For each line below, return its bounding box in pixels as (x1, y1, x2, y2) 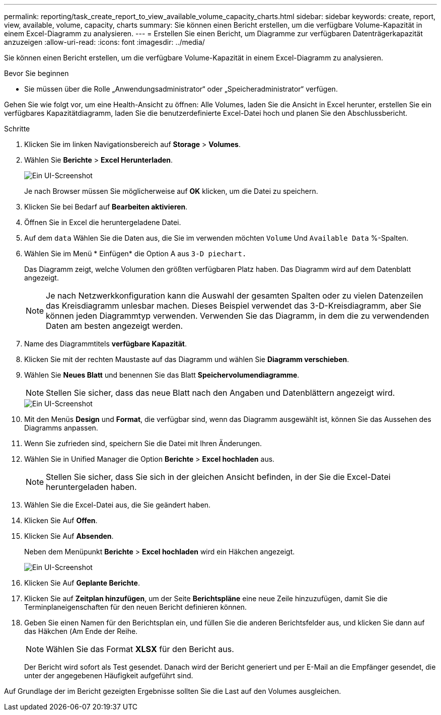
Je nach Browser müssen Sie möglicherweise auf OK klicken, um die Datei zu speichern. (24, 187, 318, 195)
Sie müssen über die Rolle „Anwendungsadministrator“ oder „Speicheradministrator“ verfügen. (24, 85, 338, 93)
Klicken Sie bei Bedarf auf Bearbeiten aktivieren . (24, 202, 188, 211)
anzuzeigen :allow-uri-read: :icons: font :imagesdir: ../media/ (4, 38, 205, 46)
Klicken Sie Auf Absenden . (24, 532, 114, 540)
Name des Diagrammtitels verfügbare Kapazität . (24, 339, 187, 348)
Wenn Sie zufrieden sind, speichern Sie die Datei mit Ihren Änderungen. (24, 439, 262, 448)
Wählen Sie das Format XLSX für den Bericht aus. (46, 644, 234, 654)
